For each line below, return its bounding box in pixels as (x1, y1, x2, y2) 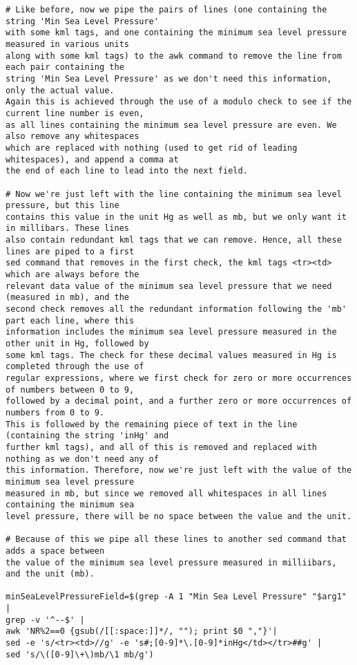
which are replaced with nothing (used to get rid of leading (6, 142, 298, 153)
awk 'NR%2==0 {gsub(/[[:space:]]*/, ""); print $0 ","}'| (6, 626, 278, 637)
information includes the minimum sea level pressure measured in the (6, 327, 337, 337)
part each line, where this (6, 315, 135, 326)
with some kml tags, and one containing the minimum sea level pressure (6, 28, 347, 38)
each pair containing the (6, 62, 124, 73)
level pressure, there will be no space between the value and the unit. (6, 511, 352, 521)
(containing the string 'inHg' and (6, 431, 169, 441)
